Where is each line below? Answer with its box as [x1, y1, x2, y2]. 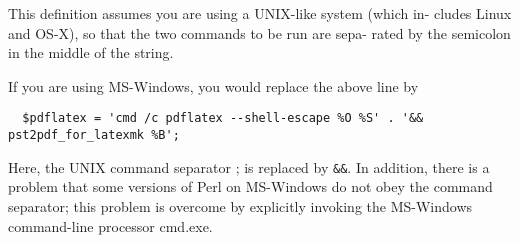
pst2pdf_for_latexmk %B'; [8, 128, 180, 143]
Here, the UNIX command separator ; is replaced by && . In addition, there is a [8, 156, 490, 177]
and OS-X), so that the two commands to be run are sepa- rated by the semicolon [8, 22, 511, 43]
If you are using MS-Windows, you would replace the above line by [8, 75, 419, 96]
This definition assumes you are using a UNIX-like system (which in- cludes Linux [8, 3, 512, 23]
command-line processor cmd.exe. [8, 215, 213, 236]
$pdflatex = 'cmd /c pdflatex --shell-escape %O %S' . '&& [22, 111, 424, 126]
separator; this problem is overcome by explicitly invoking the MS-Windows [8, 195, 473, 216]
